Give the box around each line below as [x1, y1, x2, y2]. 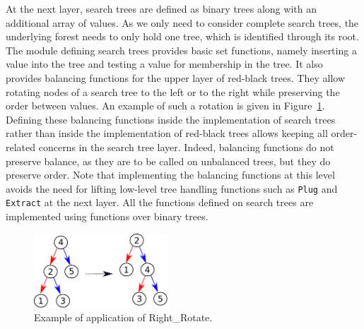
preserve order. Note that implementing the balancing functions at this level [6, 167, 335, 182]
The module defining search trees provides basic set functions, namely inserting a [6, 42, 357, 57]
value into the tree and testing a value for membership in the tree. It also [6, 56, 323, 71]
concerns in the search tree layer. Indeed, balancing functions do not [38, 139, 334, 154]
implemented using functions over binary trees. [6, 209, 209, 224]
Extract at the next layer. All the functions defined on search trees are [6, 195, 314, 210]
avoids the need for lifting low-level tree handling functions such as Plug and [6, 181, 338, 196]
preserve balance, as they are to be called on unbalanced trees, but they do [6, 153, 331, 168]
